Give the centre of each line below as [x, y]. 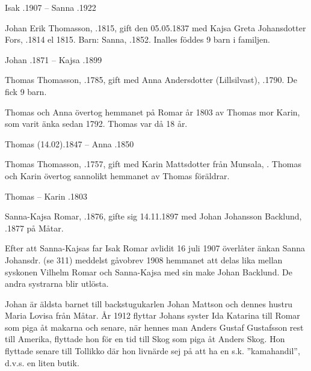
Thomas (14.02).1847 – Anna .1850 [69, 143]
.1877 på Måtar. [34, 228]
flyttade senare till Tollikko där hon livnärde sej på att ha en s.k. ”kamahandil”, [152, 351]
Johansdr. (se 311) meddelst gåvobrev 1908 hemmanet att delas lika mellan [144, 259]
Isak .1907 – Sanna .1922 [51, 7]
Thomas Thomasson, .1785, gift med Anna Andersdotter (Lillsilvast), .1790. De [151, 80]
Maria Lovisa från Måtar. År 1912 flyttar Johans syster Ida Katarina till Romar [152, 315]
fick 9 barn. [26, 91]
